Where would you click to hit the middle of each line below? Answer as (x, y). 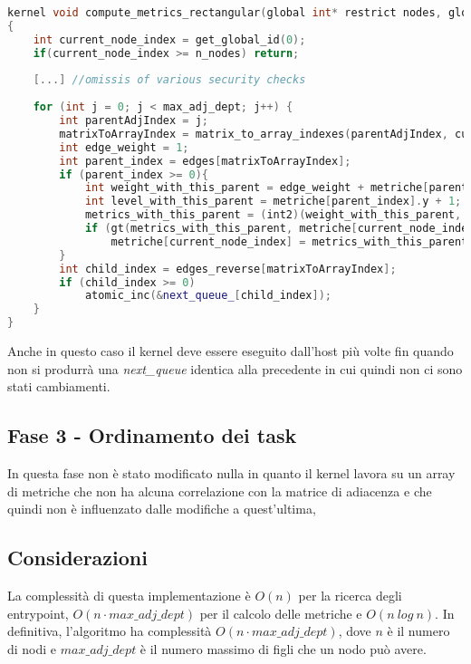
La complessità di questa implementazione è (129, 595)
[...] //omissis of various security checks (169, 80)
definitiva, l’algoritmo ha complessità (110, 631)
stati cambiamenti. (59, 386)
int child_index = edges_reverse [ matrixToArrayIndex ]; (228, 269)
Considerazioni (77, 558)
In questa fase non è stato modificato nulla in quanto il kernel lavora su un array (231, 472)
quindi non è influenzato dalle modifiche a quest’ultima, (162, 509)
